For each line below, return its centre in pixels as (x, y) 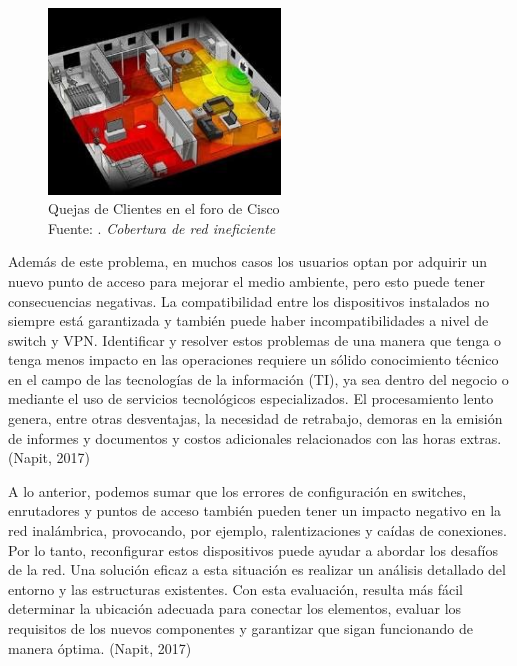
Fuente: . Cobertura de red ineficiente (162, 227)
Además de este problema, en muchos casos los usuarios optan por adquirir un (248, 261)
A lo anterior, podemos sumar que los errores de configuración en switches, (237, 490)
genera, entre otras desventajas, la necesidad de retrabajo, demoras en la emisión (255, 418)
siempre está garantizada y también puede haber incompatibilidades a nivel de (248, 320)
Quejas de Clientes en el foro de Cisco (164, 208)
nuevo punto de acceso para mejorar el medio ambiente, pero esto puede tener (247, 280)
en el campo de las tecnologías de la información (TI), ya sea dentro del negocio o (258, 378)
